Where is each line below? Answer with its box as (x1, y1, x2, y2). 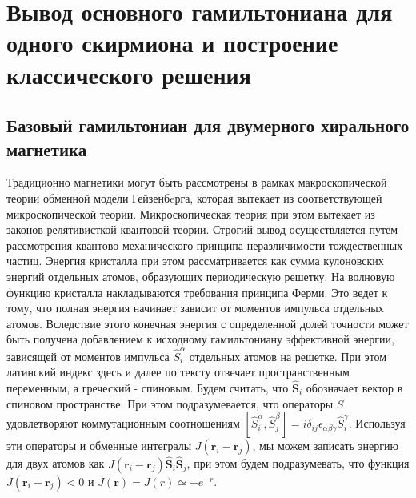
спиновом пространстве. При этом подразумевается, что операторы (6, 395, 334, 412)
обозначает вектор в (306, 380, 403, 396)
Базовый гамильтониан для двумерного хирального (6, 113, 410, 138)
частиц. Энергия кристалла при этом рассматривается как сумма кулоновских (6, 252, 384, 269)
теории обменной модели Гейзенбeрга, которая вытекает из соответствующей (6, 189, 382, 206)
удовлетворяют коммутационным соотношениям (6, 415, 240, 432)
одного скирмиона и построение (6, 26, 338, 59)
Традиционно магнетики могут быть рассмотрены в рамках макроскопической (6, 174, 387, 191)
